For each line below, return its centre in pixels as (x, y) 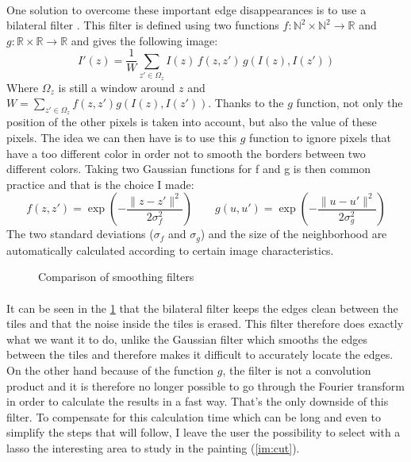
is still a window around (117, 87)
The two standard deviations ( (80, 234)
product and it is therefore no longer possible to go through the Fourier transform (205, 385)
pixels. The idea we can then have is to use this (121, 137)
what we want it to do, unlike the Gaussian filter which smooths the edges (187, 339)
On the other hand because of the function (110, 370)
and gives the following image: (144, 40)
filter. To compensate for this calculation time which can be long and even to (194, 416)
